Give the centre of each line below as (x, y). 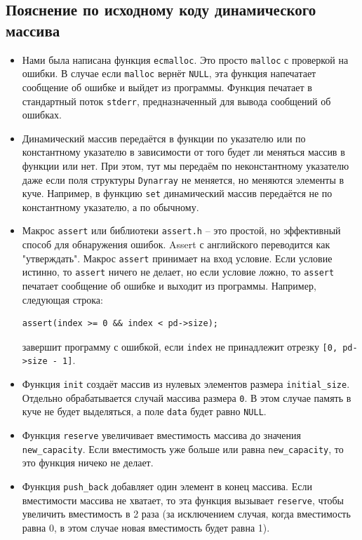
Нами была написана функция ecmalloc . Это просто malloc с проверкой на (185, 59)
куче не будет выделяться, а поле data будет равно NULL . (144, 411)
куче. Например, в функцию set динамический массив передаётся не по (177, 193)
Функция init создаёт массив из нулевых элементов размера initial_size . (186, 384)
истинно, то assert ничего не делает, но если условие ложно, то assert (178, 272)
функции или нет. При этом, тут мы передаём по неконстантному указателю (186, 165)
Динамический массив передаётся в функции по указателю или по (164, 138)
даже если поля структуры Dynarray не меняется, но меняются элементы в (183, 179)
